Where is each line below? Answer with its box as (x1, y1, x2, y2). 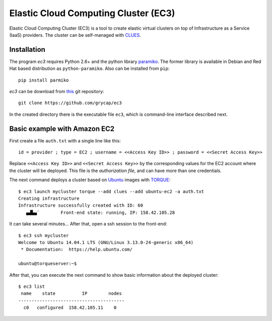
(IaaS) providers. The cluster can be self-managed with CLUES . (9, 32, 141, 38)
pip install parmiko (18, 77, 69, 83)
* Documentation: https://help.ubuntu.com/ (21, 247, 133, 253)
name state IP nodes (21, 291, 122, 296)
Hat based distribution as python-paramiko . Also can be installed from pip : (9, 65, 170, 71)
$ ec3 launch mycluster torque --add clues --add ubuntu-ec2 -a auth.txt (18, 189, 205, 194)
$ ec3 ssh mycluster (18, 232, 69, 238)
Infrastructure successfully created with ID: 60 (18, 203, 144, 208)
